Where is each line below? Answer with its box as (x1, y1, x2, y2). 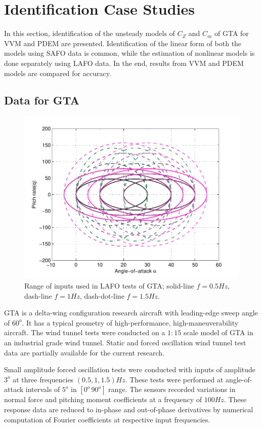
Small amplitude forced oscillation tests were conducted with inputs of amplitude (4, 364, 256, 375)
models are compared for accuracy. (4, 67, 111, 78)
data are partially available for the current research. (4, 347, 164, 358)
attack (4, 384, 24, 395)
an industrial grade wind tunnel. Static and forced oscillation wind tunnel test (4, 337, 246, 347)
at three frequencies (13, 374, 74, 384)
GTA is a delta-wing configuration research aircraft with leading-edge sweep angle (4, 307, 258, 318)
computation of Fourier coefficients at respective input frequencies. (4, 414, 210, 424)
